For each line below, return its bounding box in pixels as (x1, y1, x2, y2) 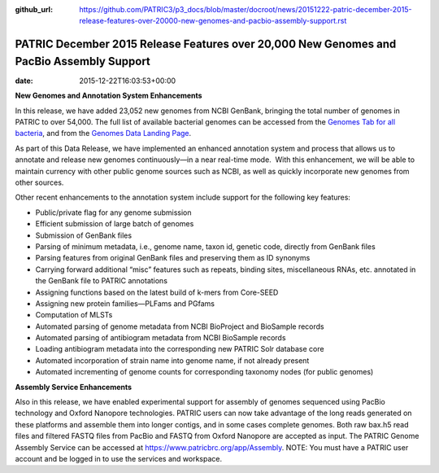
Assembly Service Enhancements (15, 382, 133, 392)
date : (15, 76, 33, 85)
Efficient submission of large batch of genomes (35, 219, 194, 229)
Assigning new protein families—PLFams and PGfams (35, 298, 215, 309)
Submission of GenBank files (35, 230, 133, 240)
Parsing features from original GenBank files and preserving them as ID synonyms (35, 253, 311, 263)
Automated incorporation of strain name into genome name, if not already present (35, 355, 310, 366)
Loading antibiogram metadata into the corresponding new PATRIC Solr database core (35, 344, 324, 354)
